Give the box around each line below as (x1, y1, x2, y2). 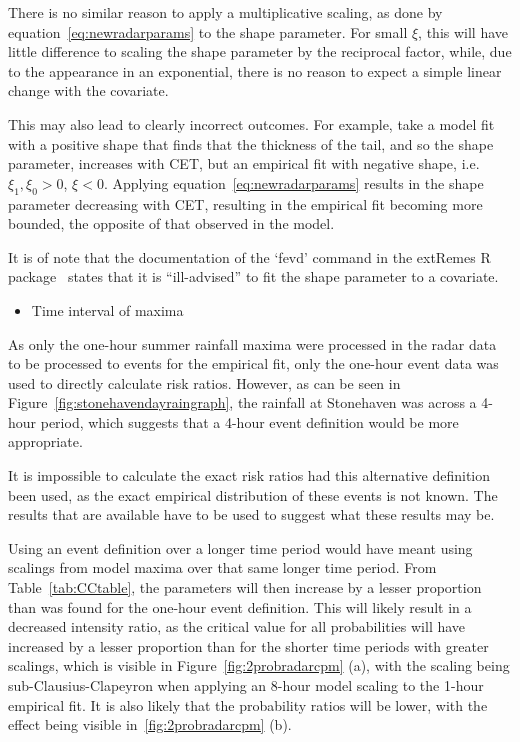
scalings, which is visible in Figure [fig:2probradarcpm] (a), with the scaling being (8, 655, 510, 676)
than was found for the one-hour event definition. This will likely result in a (8, 596, 472, 617)
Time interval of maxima (31, 299, 184, 320)
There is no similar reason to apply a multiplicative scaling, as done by (8, 2, 443, 22)
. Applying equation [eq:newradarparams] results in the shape (103, 172, 484, 193)
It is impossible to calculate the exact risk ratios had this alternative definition (8, 465, 491, 486)
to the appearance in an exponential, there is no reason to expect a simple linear (8, 60, 502, 81)
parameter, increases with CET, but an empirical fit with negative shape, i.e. (8, 153, 480, 174)
